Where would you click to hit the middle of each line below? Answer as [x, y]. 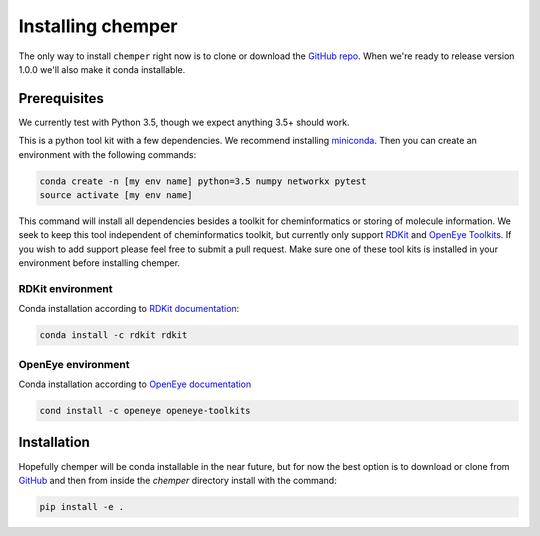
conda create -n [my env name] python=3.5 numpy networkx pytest [203, 181]
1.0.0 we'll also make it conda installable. [102, 69]
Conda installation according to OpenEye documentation [135, 384]
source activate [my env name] [116, 195]
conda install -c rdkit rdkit [113, 335]
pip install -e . [82, 506]
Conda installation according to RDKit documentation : [129, 309]
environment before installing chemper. [99, 263]
